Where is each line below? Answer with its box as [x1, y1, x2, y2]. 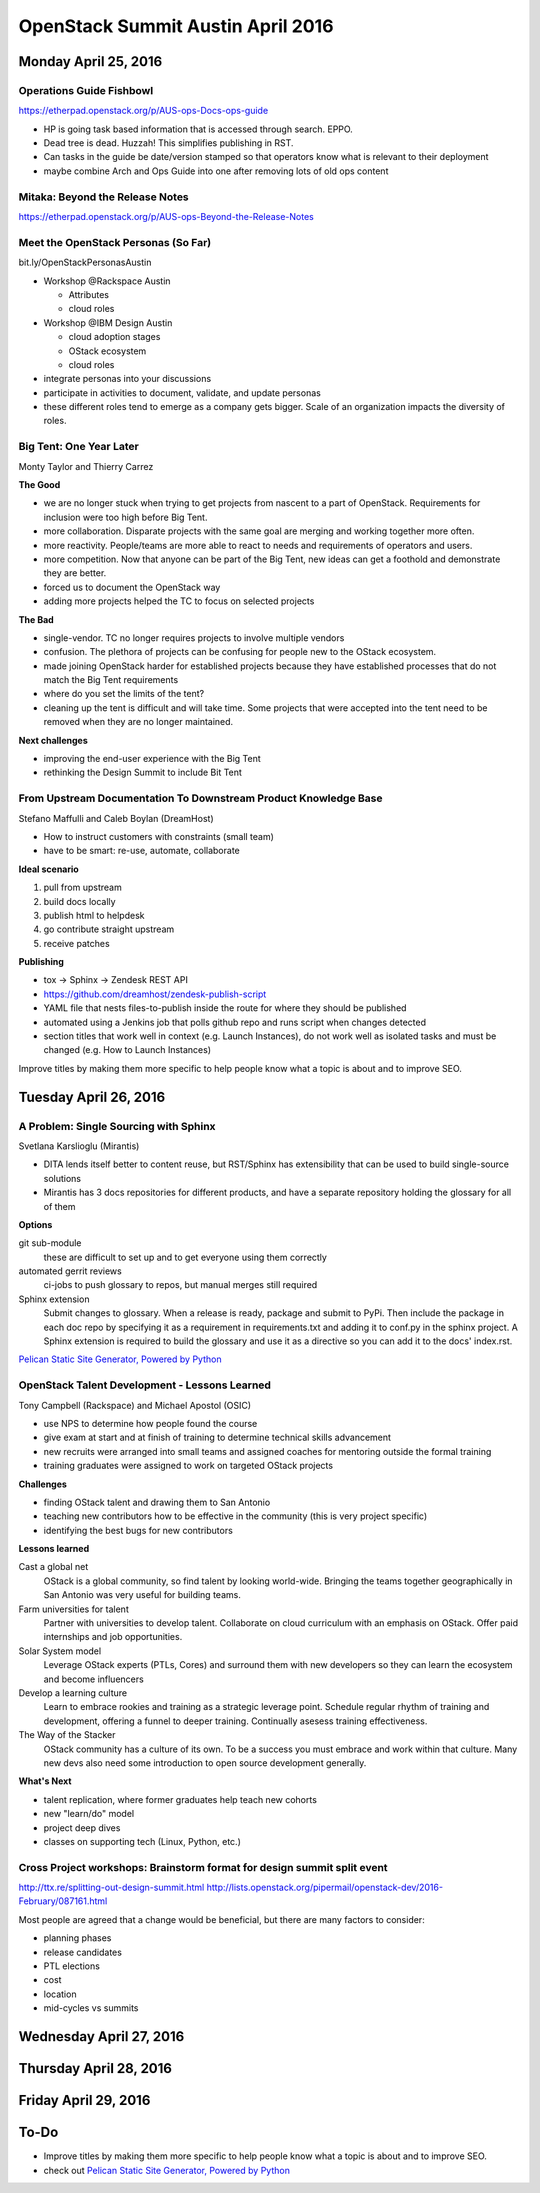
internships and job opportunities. [43, 1631, 183, 1643]
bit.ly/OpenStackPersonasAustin [18, 256, 152, 269]
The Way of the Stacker [18, 1729, 116, 1741]
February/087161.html [18, 1895, 108, 1907]
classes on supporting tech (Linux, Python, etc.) [43, 1835, 242, 1847]
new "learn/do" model [43, 1808, 135, 1820]
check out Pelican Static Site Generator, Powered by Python [43, 2164, 290, 2176]
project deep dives [43, 1821, 121, 1834]
